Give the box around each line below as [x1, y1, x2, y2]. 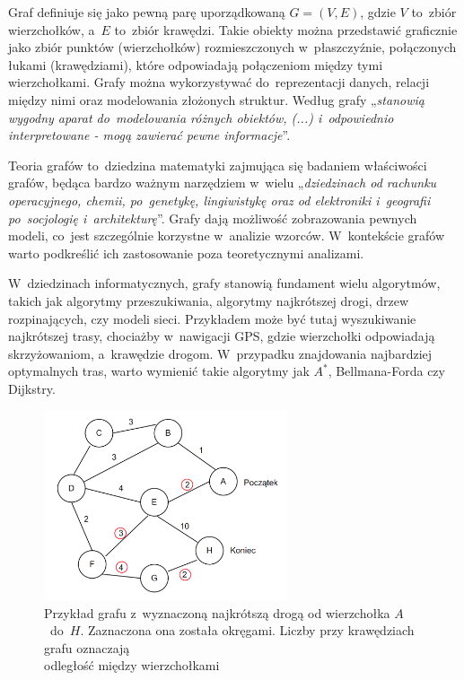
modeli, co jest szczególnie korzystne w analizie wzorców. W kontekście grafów [8, 226, 445, 245]
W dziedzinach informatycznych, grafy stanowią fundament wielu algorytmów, [8, 274, 441, 292]
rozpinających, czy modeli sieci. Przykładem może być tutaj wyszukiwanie [8, 309, 416, 327]
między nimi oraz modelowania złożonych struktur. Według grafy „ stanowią [8, 90, 425, 109]
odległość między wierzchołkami [44, 656, 220, 675]
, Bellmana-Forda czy [328, 362, 445, 380]
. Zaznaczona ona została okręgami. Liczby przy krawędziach [80, 621, 415, 640]
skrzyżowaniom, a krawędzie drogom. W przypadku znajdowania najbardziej [8, 344, 433, 362]
